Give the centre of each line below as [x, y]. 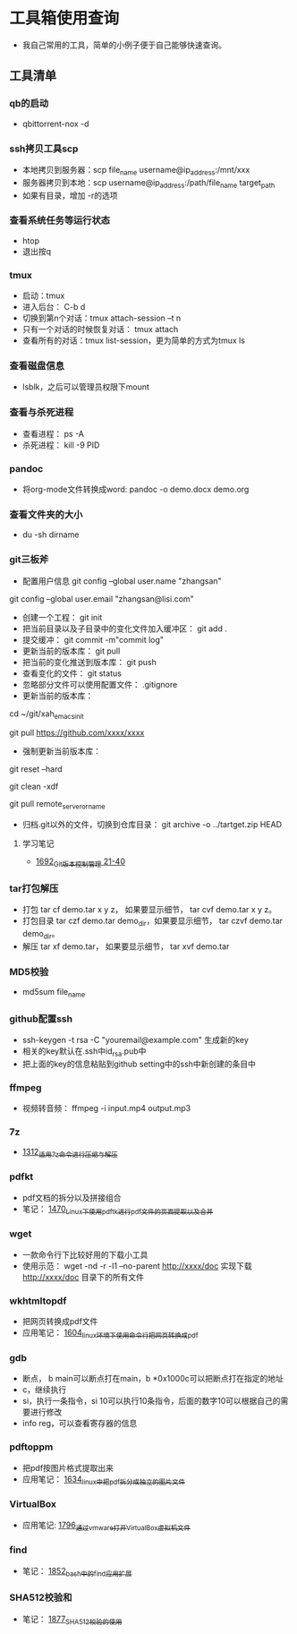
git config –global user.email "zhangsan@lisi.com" [102, 599]
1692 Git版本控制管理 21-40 [80, 862]
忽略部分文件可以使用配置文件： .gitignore [100, 684]
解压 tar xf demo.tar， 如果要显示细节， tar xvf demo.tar [126, 946]
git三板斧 [29, 560]
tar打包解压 [34, 888]
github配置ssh [41, 1019]
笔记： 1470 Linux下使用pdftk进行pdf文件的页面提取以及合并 [118, 1210]
